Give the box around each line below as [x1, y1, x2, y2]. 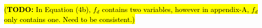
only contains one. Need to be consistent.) [4, 13, 135, 24]
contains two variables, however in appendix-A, [101, 4, 249, 14]
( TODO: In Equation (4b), [4, 4, 91, 14]
